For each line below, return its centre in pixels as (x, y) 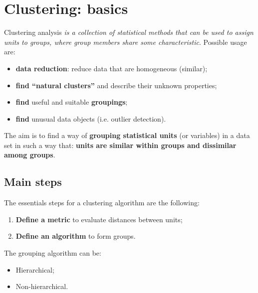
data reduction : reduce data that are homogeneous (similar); (112, 68)
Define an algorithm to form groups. (76, 236)
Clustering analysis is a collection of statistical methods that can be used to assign (129, 32)
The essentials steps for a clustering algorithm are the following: (102, 203)
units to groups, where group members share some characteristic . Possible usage (126, 42)
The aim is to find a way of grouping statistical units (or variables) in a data (127, 135)
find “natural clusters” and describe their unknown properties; (116, 85)
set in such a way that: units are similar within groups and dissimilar (120, 145)
